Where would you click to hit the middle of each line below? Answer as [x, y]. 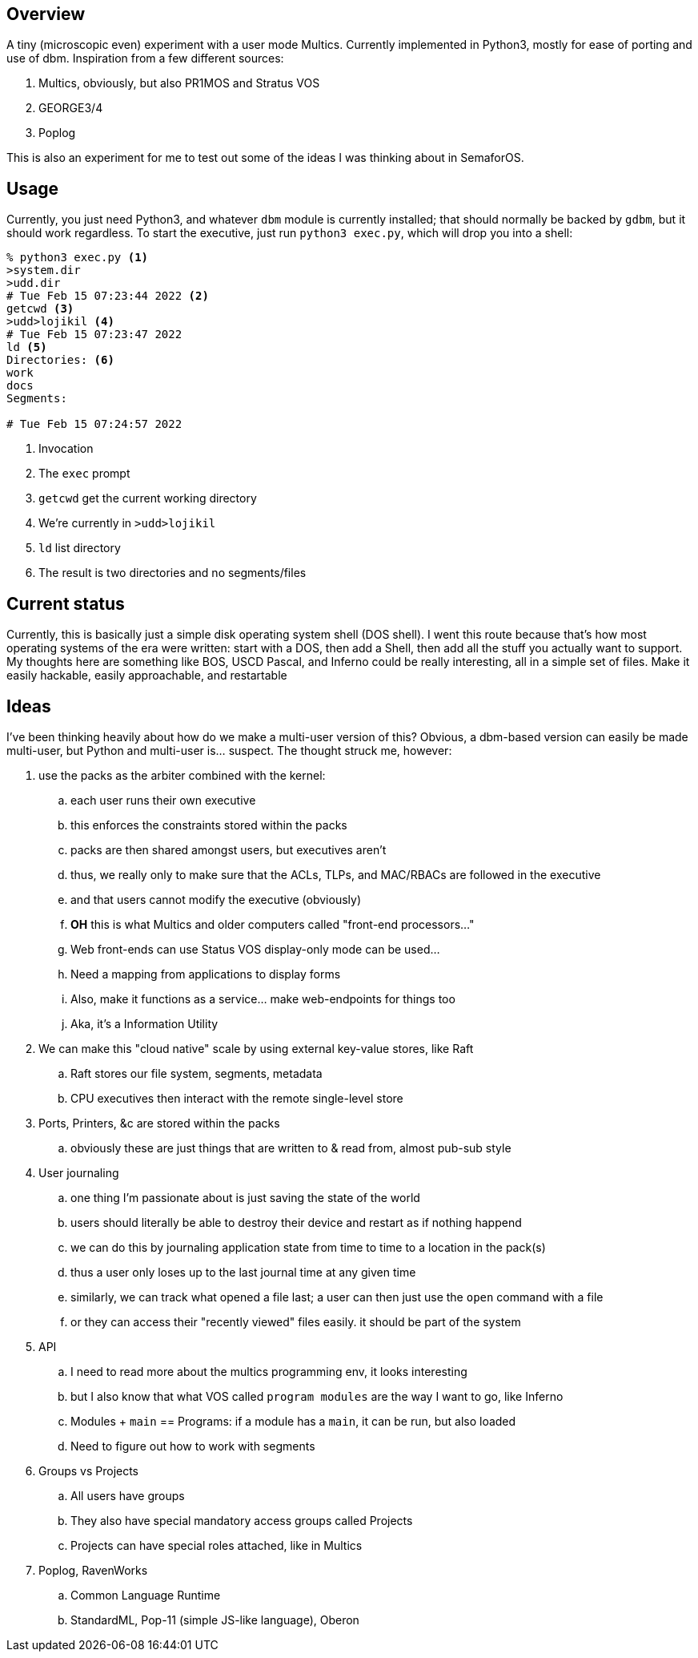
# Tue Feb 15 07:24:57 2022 [94, 424]
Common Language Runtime [146, 1595]
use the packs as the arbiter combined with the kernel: [182, 775]
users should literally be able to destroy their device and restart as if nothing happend [296, 1222]
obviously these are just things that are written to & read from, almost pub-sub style [291, 1148]
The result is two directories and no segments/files [172, 573]
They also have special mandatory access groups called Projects [242, 1520]
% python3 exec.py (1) [78, 258]
